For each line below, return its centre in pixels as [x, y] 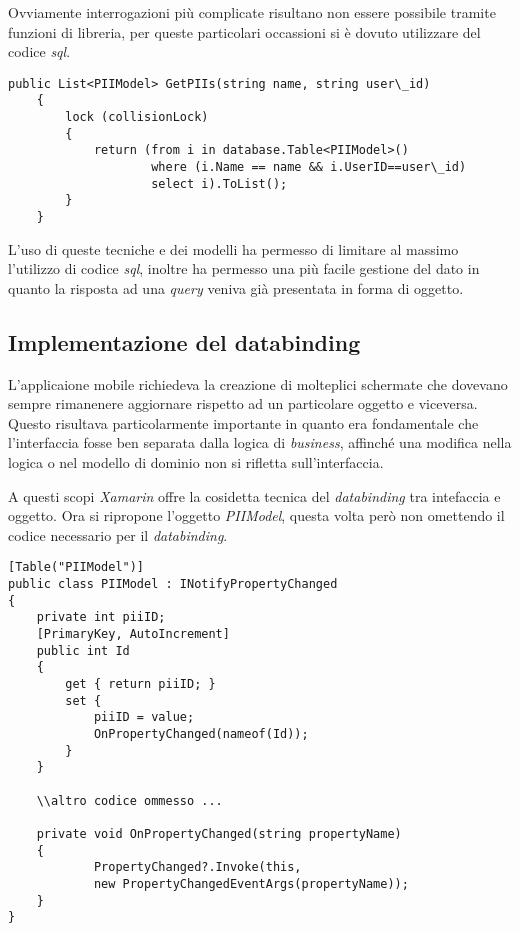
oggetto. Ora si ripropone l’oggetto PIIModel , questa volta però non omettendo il [256, 515]
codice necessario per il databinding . [118, 534]
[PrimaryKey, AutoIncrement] [133, 634]
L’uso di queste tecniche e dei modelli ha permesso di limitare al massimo [233, 248]
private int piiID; [101, 617]
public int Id [83, 650]
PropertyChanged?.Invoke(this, [197, 867]
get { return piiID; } [140, 684]
